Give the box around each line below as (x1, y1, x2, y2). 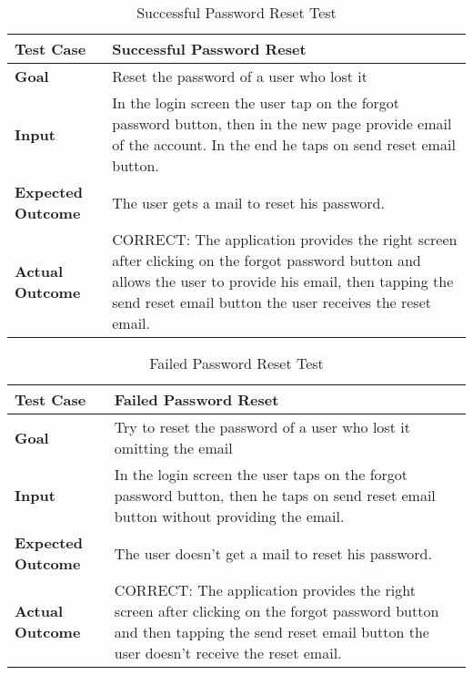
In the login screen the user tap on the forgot (112, 92, 400, 113)
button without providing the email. (114, 506, 345, 527)
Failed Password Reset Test (149, 353, 324, 373)
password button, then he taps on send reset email (114, 485, 436, 506)
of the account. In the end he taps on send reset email (112, 134, 456, 155)
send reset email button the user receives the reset (112, 291, 432, 312)
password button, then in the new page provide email (112, 113, 452, 134)
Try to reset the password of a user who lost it (114, 416, 410, 437)
